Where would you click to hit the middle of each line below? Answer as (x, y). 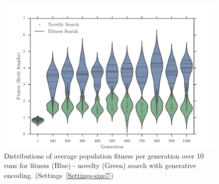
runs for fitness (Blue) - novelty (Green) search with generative (100, 165)
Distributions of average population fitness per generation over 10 (104, 155)
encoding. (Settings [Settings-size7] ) (59, 175)
